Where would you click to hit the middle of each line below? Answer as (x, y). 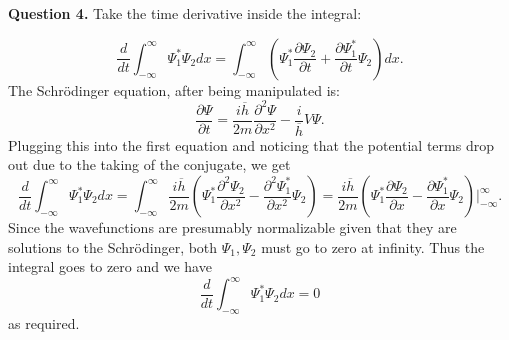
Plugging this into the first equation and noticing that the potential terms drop (251, 144)
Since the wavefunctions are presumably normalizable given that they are (232, 227)
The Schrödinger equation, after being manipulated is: (174, 89)
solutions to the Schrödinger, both (113, 246)
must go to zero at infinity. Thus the (373, 246)
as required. (44, 323)
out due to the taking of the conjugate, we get (149, 164)
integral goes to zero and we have (110, 266)
